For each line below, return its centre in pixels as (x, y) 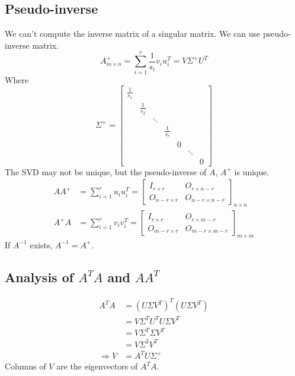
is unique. (252, 171)
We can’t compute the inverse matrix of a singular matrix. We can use (133, 34)
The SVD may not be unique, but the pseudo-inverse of (106, 171)
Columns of (25, 366)
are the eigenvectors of (97, 366)
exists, (41, 244)
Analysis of (39, 277)
